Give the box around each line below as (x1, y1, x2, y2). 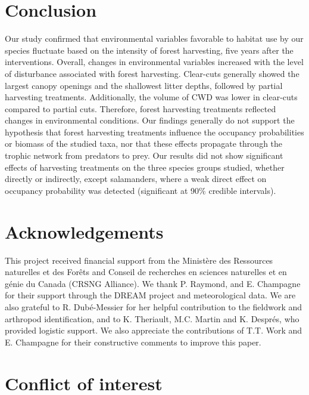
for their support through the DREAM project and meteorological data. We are (5, 289, 296, 301)
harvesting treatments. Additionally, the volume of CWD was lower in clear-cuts (5, 91, 298, 103)
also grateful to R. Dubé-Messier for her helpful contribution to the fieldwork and (5, 300, 302, 313)
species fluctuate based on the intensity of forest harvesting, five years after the (5, 44, 294, 56)
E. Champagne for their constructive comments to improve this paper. (5, 335, 261, 348)
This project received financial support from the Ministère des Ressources (5, 254, 273, 266)
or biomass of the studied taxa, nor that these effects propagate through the (5, 137, 283, 150)
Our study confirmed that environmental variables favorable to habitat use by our (5, 32, 304, 45)
